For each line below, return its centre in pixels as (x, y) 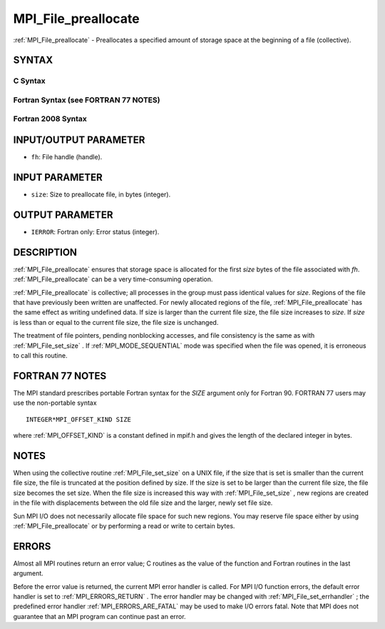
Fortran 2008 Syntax (50, 119)
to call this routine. (40, 356)
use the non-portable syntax (55, 403)
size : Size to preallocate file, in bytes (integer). (101, 195)
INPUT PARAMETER (58, 177)
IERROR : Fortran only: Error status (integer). (95, 231)
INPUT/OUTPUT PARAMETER (79, 140)
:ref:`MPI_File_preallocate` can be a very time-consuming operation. (113, 279)
